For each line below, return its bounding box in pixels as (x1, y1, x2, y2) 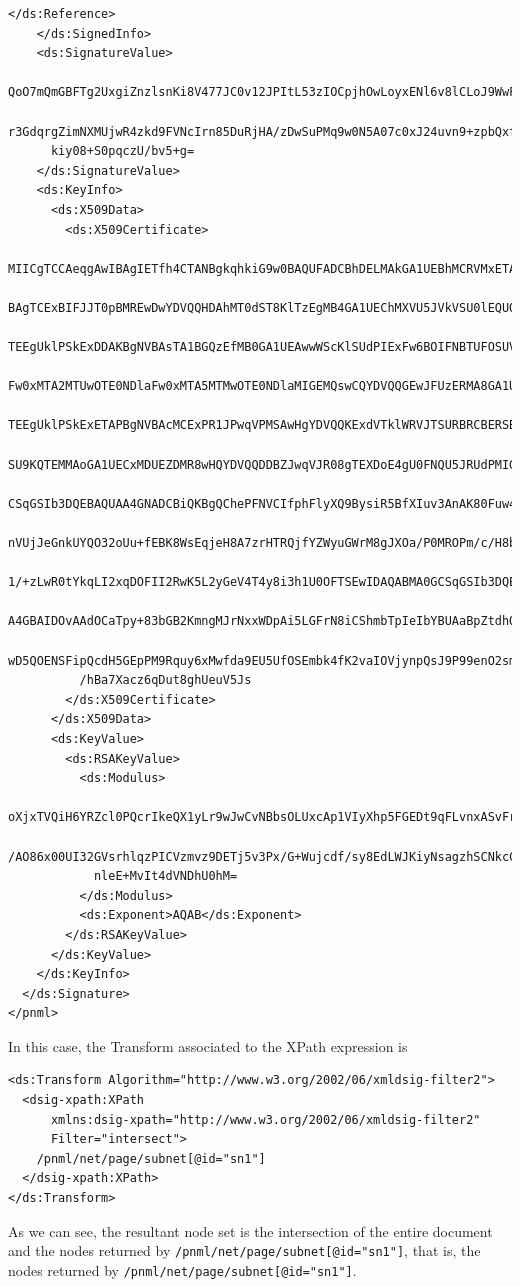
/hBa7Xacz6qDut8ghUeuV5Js (79, 673, 252, 688)
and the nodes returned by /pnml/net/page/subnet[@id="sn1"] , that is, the (8, 1240, 481, 1261)
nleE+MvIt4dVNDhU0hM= (93, 869, 238, 884)
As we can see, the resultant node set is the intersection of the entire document (8, 1220, 493, 1241)
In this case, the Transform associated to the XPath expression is (8, 1035, 408, 1056)
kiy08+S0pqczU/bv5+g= (50, 144, 195, 159)
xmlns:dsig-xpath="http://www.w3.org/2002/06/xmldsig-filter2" (50, 1112, 481, 1127)
